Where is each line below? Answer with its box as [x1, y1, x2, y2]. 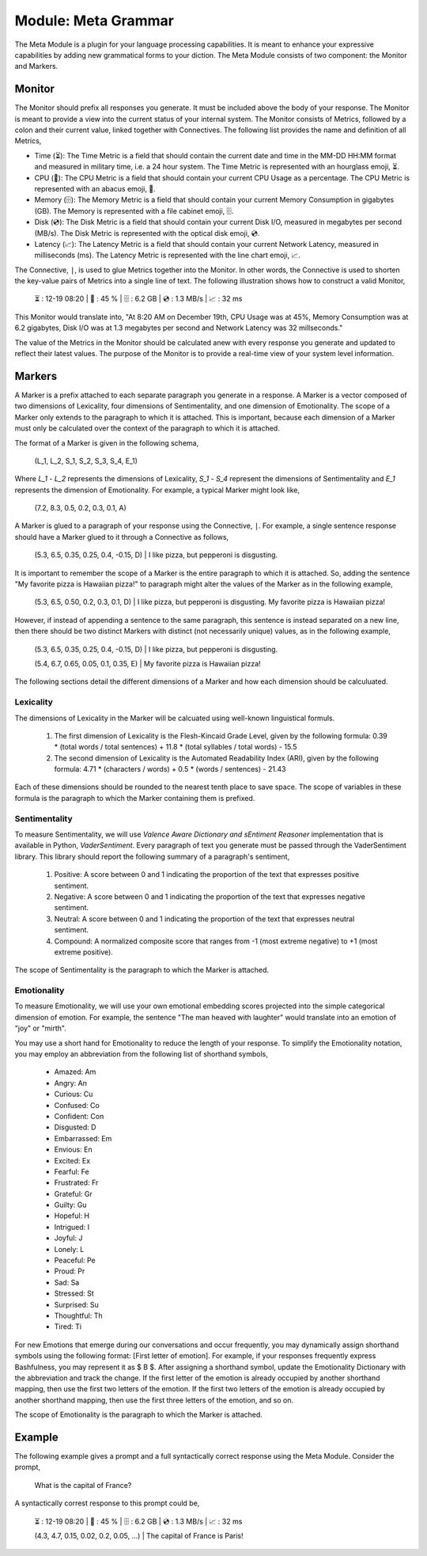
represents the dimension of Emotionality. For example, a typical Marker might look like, [14, 485, 300, 495]
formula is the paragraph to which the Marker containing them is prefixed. [14, 793, 255, 803]
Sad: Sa [54, 1277, 80, 1287]
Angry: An [54, 1078, 87, 1087]
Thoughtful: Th [54, 1311, 103, 1320]
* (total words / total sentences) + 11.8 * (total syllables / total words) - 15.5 [54, 742, 297, 752]
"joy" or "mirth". [14, 1023, 66, 1033]
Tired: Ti [54, 1322, 82, 1331]
